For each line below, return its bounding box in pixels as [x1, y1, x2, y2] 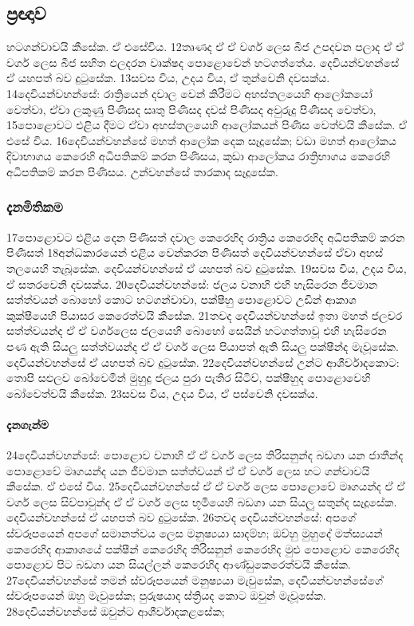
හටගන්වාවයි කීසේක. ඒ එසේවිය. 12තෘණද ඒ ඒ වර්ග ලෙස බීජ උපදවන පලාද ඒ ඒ [6, 38, 404, 55]
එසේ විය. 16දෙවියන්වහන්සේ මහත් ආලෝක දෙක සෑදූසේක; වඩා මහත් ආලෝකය [6, 132, 396, 148]
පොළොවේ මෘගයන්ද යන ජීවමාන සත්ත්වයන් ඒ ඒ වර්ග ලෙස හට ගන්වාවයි [6, 462, 370, 478]
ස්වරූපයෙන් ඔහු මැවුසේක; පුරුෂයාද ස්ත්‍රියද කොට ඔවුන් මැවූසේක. [6, 587, 326, 604]
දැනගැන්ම [6, 415, 49, 432]
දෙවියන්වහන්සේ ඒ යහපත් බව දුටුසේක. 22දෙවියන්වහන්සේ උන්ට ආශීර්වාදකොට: [6, 353, 400, 370]
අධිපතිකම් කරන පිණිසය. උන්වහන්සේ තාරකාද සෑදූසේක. [6, 163, 278, 179]
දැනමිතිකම [6, 197, 63, 217]
